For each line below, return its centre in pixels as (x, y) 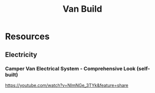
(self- (143, 69)
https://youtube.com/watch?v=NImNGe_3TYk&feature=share (67, 85)
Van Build (82, 9)
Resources (27, 36)
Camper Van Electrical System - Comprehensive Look (70, 69)
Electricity (21, 55)
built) (12, 74)
